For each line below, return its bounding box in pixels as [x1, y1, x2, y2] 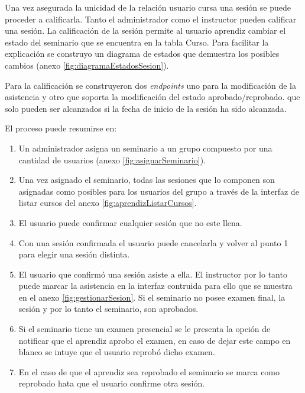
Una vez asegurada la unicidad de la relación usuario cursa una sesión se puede [5, 1, 291, 13]
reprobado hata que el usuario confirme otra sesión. [18, 377, 205, 389]
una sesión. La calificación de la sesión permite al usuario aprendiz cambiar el [5, 24, 286, 37]
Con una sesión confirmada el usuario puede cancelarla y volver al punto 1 [18, 236, 288, 249]
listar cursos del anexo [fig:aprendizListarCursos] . [18, 196, 197, 209]
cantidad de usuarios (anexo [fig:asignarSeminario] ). [18, 153, 206, 166]
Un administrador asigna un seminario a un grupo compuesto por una [18, 141, 272, 154]
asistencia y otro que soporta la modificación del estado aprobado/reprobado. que [5, 91, 300, 103]
